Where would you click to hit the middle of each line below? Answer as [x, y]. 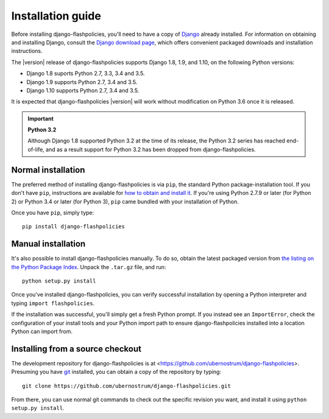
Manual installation [48, 244]
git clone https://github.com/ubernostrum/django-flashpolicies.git [126, 386]
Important [41, 118]
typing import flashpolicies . [53, 303]
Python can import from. [42, 331]
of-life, [36, 149]
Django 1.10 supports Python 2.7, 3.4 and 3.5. [83, 90]
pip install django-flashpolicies [73, 227]
